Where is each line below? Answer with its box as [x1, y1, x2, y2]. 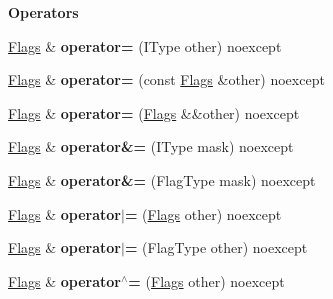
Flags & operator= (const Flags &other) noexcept [8, 69, 325, 90]
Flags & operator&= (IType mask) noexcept [8, 136, 294, 157]
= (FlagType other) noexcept [124, 237, 308, 258]
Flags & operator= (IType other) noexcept [8, 35, 282, 56]
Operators [8, 2, 79, 22]
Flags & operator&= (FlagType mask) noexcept [8, 169, 316, 190]
